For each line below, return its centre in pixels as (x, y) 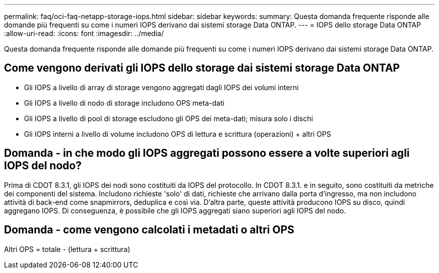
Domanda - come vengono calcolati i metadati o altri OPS (149, 230)
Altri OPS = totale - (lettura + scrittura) (67, 249)
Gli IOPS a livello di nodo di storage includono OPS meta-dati (124, 103)
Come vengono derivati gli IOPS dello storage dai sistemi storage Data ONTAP (202, 68)
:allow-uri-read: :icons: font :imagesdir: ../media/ (84, 33)
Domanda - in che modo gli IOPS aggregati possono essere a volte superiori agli (207, 153)
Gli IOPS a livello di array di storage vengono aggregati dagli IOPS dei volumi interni (161, 87)
